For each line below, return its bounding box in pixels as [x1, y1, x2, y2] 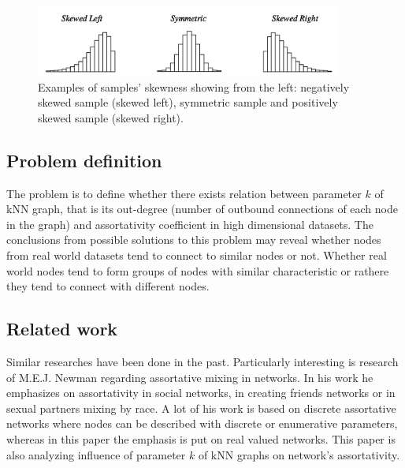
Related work [6, 316, 118, 341]
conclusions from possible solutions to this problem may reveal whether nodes [6, 231, 381, 248]
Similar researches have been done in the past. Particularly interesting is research [6, 353, 399, 369]
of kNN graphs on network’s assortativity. [198, 446, 400, 462]
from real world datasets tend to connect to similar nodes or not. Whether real [6, 246, 387, 263]
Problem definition [6, 148, 162, 172]
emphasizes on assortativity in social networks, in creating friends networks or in [6, 384, 396, 401]
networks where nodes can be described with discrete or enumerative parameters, [6, 415, 398, 432]
